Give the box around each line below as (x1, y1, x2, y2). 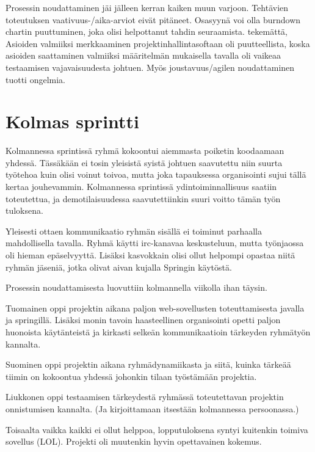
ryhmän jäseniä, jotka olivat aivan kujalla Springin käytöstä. (5, 260, 232, 273)
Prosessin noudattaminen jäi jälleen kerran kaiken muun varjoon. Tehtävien (5, 1, 289, 13)
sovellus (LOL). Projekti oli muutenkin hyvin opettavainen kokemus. (5, 435, 262, 448)
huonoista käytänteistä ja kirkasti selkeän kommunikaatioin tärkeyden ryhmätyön (5, 326, 311, 338)
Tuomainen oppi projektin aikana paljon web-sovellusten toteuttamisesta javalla (5, 301, 305, 314)
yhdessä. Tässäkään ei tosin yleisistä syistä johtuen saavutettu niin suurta (5, 156, 283, 169)
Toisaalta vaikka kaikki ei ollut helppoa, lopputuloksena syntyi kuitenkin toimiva (5, 423, 308, 436)
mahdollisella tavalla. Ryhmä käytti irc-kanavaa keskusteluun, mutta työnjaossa (5, 236, 304, 249)
